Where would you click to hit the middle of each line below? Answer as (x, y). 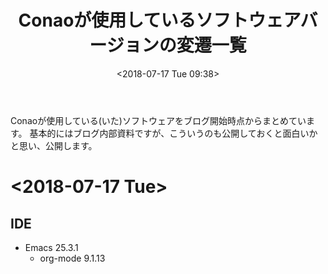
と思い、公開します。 (54, 145)
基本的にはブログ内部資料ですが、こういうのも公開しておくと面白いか (173, 133)
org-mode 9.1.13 (72, 258)
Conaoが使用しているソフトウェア (159, 20)
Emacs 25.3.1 (51, 247)
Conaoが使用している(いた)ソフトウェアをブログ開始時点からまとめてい (158, 120)
